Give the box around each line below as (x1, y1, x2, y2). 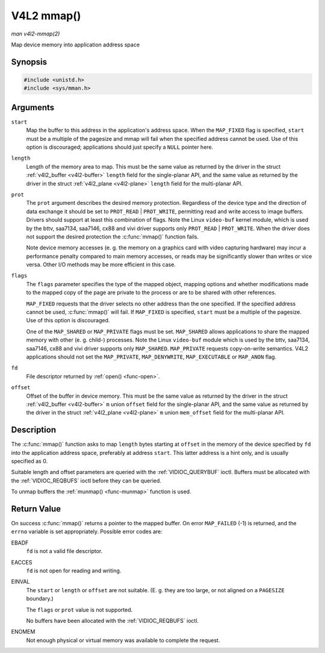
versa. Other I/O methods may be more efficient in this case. (26, 261, 176, 268)
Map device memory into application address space (11, 41, 140, 48)
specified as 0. (11, 458, 48, 465)
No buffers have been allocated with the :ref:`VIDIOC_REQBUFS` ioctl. (26, 617, 199, 624)
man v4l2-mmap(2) (11, 30, 60, 37)
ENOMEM (11, 628, 36, 636)
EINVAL (11, 578, 30, 586)
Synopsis (11, 57, 48, 67)
